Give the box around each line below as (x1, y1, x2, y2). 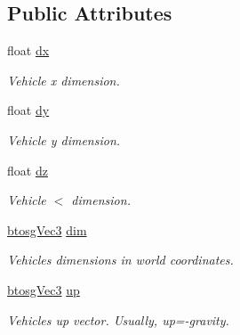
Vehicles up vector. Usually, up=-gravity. (7, 310, 229, 329)
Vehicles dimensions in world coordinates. (7, 250, 234, 269)
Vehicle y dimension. (7, 130, 121, 149)
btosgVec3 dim (7, 220, 87, 239)
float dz (7, 160, 48, 179)
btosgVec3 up (7, 280, 80, 298)
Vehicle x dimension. (7, 70, 120, 89)
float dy (7, 101, 50, 119)
